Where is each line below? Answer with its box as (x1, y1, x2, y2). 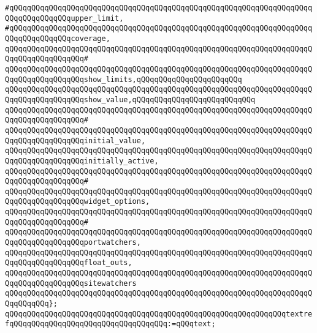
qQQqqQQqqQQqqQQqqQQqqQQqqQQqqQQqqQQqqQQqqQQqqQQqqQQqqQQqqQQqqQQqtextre (5, 309, 313, 318)
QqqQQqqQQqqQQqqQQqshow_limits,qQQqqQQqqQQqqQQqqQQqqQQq (5, 75, 242, 84)
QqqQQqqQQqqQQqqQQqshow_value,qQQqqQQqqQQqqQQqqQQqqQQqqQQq (5, 95, 256, 104)
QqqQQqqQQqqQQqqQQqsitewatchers (5, 279, 137, 288)
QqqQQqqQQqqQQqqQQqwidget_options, (5, 197, 150, 206)
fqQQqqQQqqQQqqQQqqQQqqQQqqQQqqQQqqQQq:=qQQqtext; (5, 320, 216, 329)
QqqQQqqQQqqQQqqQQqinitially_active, (5, 156, 159, 165)
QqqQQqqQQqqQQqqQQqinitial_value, (5, 136, 146, 145)
